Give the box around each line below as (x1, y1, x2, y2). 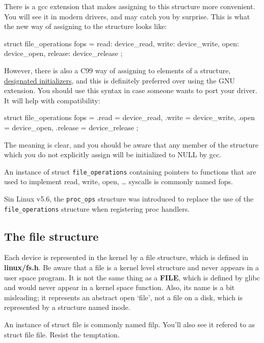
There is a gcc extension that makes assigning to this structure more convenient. (4, 1, 255, 11)
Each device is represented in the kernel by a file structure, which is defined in (4, 252, 249, 263)
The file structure (4, 228, 99, 244)
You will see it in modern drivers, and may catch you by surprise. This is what (4, 11, 250, 21)
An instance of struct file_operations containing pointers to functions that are (4, 166, 256, 177)
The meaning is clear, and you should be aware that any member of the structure (4, 139, 258, 150)
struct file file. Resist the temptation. (4, 329, 120, 339)
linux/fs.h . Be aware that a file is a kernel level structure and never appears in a (4, 262, 259, 273)
